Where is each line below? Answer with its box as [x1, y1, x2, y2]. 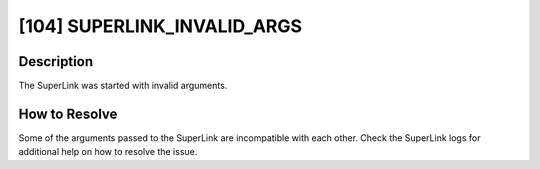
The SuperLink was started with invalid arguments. [18, 80, 228, 92]
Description [18, 53, 94, 70]
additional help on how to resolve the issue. [18, 146, 198, 158]
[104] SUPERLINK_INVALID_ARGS [18, 15, 303, 37]
